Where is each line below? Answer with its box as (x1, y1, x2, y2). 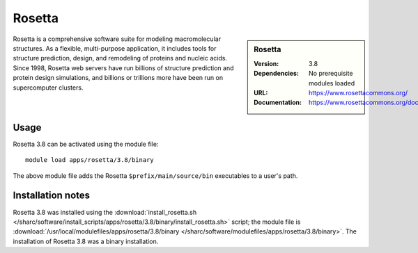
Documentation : (254, 98, 302, 107)
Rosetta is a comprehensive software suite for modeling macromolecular (13, 35, 222, 43)
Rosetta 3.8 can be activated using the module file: (13, 140, 159, 148)
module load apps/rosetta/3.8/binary (25, 156, 155, 164)
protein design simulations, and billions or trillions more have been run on (13, 74, 223, 82)
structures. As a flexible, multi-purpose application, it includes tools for (13, 44, 217, 52)
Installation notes (13, 190, 91, 202)
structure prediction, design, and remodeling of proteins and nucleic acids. (13, 54, 228, 63)
